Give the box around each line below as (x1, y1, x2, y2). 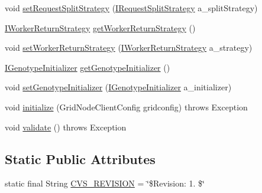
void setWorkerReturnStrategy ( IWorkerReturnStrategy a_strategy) (5, 41, 253, 54)
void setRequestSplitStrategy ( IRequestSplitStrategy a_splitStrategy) (5, 2, 258, 14)
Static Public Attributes (5, 149, 156, 168)
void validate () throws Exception (5, 120, 127, 133)
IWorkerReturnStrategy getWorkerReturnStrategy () (5, 21, 196, 34)
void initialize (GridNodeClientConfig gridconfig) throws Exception (5, 100, 248, 113)
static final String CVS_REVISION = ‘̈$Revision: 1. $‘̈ (5, 177, 205, 189)
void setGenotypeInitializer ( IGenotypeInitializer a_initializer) (5, 81, 232, 93)
